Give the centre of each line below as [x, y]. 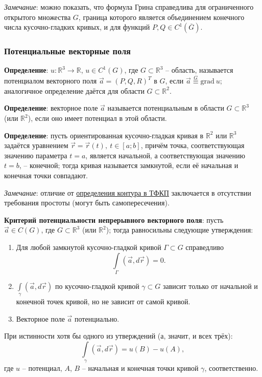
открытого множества [38, 17]
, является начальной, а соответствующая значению [165, 155]
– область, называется [199, 70]
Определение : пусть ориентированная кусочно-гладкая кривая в [104, 135]
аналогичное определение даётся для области [74, 90]
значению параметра [36, 155]
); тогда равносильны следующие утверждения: [180, 230]
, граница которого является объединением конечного [161, 17]
